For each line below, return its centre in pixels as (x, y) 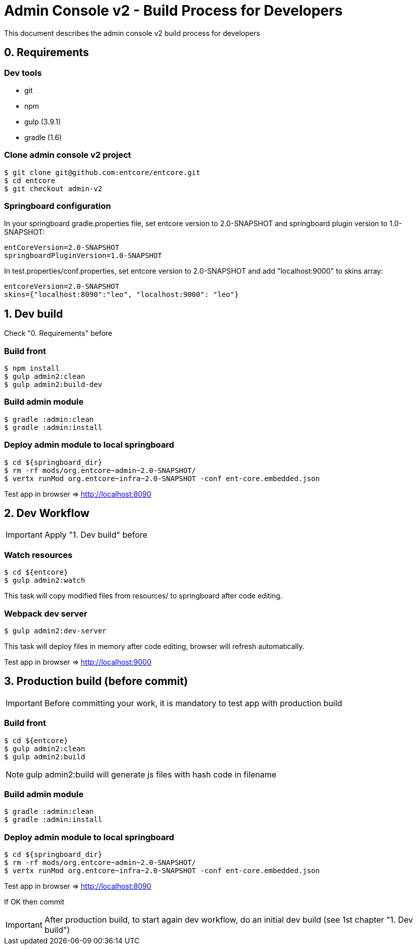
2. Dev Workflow (47, 513)
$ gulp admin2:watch (45, 580)
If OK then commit (34, 902)
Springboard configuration (58, 206)
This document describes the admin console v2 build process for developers (132, 33)
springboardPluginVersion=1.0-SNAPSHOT (83, 256)
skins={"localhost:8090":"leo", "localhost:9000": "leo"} (121, 295)
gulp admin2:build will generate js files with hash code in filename (151, 774)
